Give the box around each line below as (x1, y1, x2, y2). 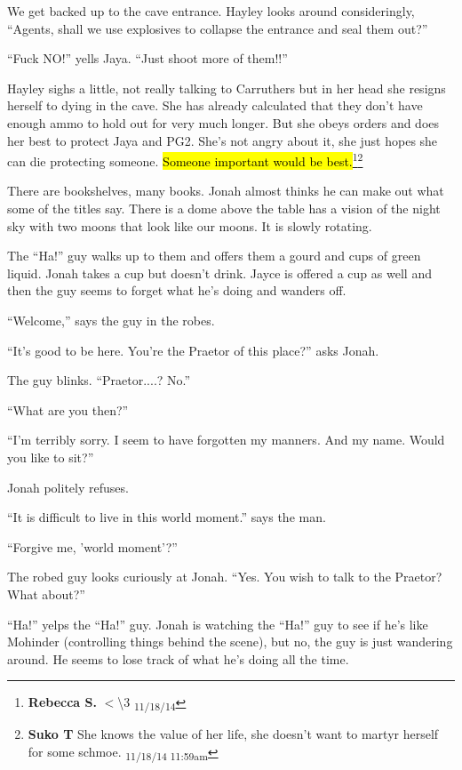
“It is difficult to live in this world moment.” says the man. (7, 508, 326, 526)
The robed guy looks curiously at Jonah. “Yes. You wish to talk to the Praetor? (7, 567, 442, 586)
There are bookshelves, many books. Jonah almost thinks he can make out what (7, 181, 444, 200)
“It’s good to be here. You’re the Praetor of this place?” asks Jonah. (7, 341, 379, 359)
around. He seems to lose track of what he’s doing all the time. (7, 649, 349, 668)
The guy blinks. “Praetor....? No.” (7, 371, 191, 389)
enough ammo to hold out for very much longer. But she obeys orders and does (7, 113, 440, 132)
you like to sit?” (7, 447, 94, 466)
